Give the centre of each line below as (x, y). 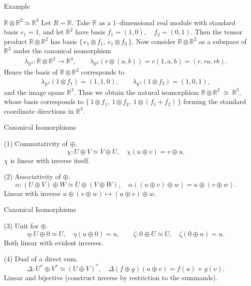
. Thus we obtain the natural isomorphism (136, 92)
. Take (81, 22)
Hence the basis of (31, 72)
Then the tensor (218, 32)
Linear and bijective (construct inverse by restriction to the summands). (111, 278)
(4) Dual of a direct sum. (41, 259)
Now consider (155, 41)
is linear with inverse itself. (50, 160)
